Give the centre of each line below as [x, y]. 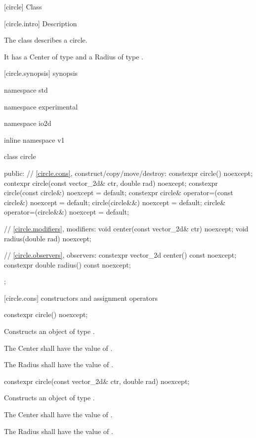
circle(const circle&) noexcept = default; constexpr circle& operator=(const [119, 192]
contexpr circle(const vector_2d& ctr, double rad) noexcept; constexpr [111, 183]
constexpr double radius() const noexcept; [67, 264]
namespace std [26, 89]
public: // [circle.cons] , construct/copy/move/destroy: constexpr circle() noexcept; [128, 173]
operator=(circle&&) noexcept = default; [66, 212]
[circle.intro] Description [41, 23]
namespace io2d [28, 123]
